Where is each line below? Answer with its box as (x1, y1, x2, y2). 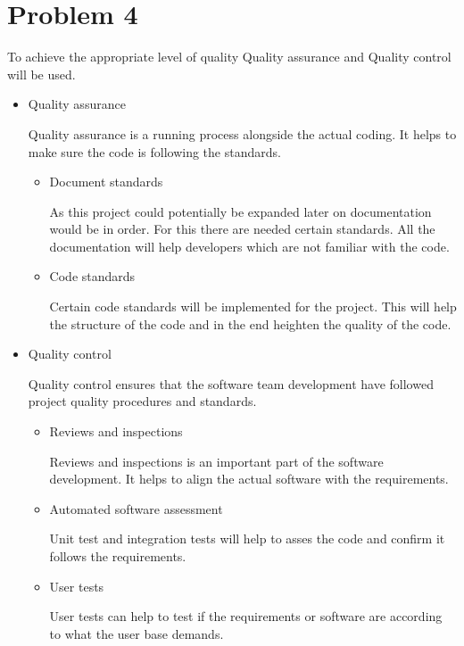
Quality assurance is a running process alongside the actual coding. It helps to (28, 124, 457, 143)
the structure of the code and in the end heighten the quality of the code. (49, 314, 452, 333)
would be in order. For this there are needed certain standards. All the (49, 219, 435, 238)
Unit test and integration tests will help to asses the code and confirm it (49, 529, 445, 548)
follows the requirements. (49, 547, 186, 565)
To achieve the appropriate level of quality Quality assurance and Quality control (7, 47, 452, 66)
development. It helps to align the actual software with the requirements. (49, 469, 449, 488)
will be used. (7, 64, 76, 83)
